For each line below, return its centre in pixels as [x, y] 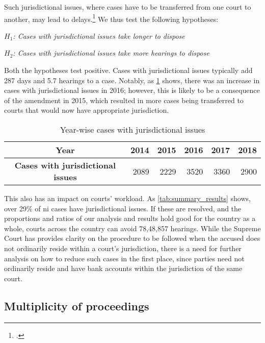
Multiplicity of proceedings [77, 305]
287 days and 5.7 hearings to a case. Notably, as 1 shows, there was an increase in [132, 80]
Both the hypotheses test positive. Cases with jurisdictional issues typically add [128, 70]
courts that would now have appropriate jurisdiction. [87, 110]
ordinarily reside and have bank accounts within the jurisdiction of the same [123, 268]
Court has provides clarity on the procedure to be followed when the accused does [132, 238]
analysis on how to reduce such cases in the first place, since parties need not [124, 258]
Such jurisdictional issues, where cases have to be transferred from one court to [128, 7]
